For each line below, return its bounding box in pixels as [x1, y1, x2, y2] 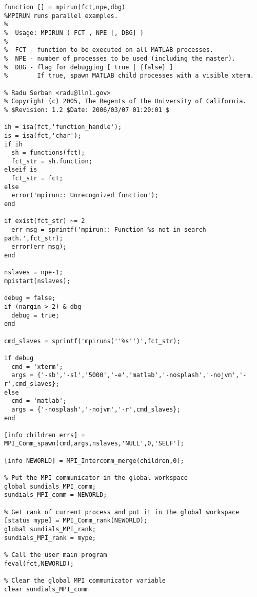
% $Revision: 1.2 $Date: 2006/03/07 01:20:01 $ [4, 106, 170, 114]
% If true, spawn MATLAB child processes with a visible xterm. [4, 72, 254, 80]
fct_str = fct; [11, 175, 63, 182]
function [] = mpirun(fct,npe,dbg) [4, 4, 126, 11]
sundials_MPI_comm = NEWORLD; [4, 491, 107, 499]
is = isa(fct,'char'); [4, 132, 82, 139]
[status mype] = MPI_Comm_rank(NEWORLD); [4, 517, 148, 525]
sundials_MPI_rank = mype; [4, 534, 96, 542]
